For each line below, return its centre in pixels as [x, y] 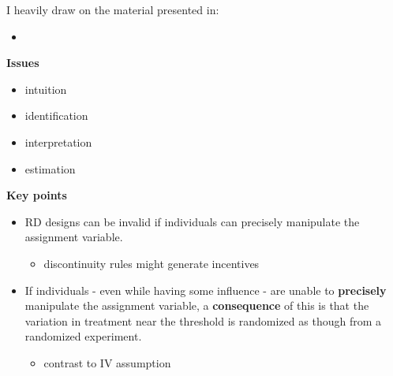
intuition [46, 89]
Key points [37, 195]
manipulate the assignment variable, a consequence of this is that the [197, 305]
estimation [50, 168]
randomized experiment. [83, 336]
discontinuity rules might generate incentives [152, 263]
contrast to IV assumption [107, 362]
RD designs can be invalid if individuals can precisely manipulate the [192, 221]
